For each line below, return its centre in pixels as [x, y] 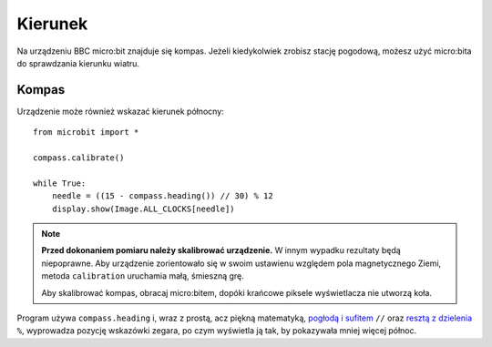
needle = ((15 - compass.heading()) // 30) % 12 [162, 196]
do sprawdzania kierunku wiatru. [78, 63]
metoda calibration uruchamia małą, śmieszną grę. [143, 276]
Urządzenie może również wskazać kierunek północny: [121, 111]
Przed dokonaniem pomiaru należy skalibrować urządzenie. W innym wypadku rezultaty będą [221, 250]
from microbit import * [86, 133]
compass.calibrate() [79, 158]
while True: [60, 183]
